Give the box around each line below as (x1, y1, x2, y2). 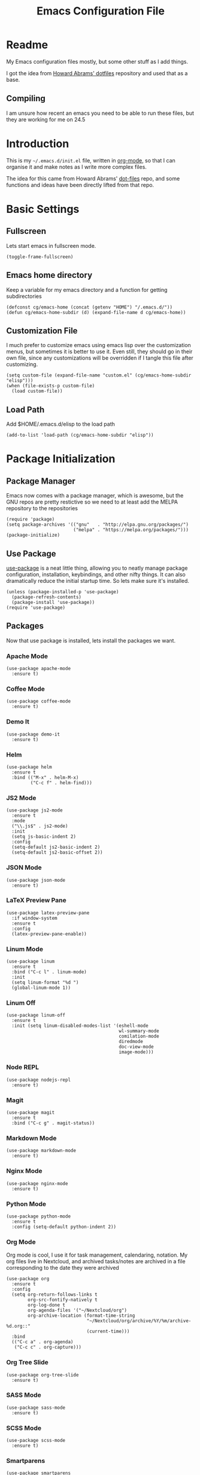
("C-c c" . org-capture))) (14, 1344, 82, 1350)
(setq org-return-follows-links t (11, 1292, 98, 1298)
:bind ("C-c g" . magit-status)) (11, 1120, 95, 1126)
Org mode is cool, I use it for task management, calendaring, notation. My (6, 1251, 188, 1258)
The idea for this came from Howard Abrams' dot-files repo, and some (6, 174, 180, 182)
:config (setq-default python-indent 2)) (11, 1224, 117, 1230)
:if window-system (11, 915, 58, 921)
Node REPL (6, 1063, 39, 1071)
